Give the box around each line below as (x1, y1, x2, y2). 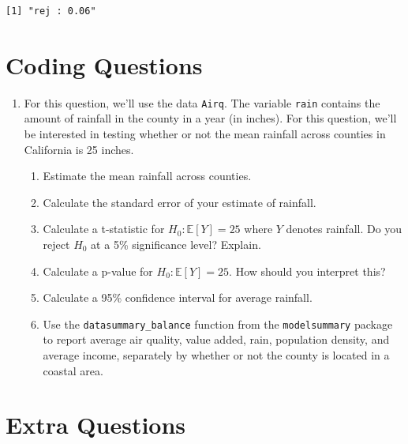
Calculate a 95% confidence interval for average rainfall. (43, 289, 313, 306)
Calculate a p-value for (43, 262, 153, 279)
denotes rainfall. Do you (286, 220, 402, 237)
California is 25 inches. (24, 141, 134, 157)
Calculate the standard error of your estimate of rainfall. (43, 194, 316, 210)
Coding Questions (6, 48, 203, 81)
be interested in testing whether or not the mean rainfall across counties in (24, 125, 386, 141)
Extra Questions (6, 408, 186, 441)
